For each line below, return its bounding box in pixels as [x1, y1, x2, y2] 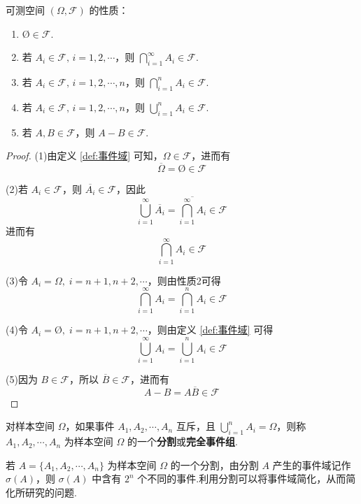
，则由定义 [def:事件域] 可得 [147, 322, 274, 337]
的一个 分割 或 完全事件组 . [127, 434, 238, 449]
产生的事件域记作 [272, 457, 351, 472]
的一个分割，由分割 [170, 457, 259, 472]
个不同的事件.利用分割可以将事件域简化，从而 [137, 471, 346, 486]
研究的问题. [24, 485, 77, 500]
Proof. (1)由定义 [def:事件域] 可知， [6, 148, 163, 163]
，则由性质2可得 [147, 273, 221, 287]
